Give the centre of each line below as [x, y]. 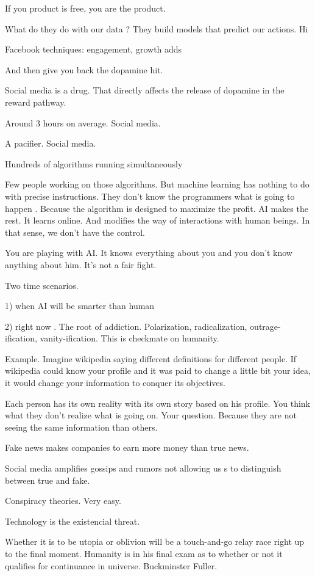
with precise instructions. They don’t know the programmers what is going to [150, 196]
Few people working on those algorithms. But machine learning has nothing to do [157, 184]
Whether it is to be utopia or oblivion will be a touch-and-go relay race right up [155, 541]
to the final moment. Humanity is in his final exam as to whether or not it [144, 553]
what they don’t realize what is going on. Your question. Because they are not [151, 415]
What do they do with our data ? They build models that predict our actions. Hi [157, 28]
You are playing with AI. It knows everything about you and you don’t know [149, 253]
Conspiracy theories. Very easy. [63, 501]
